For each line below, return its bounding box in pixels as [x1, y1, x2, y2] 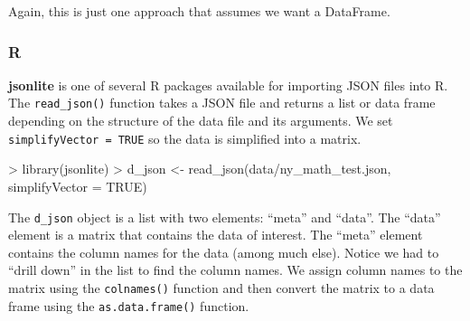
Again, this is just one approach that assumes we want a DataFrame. [8, 2, 390, 20]
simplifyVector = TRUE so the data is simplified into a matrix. [8, 128, 362, 147]
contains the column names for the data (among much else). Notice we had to [8, 242, 439, 261]
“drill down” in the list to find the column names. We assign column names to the [8, 260, 463, 279]
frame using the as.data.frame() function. [8, 296, 249, 315]
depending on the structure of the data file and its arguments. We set [8, 111, 393, 130]
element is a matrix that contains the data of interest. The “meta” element [8, 225, 423, 244]
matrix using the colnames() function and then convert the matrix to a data [8, 278, 435, 297]
